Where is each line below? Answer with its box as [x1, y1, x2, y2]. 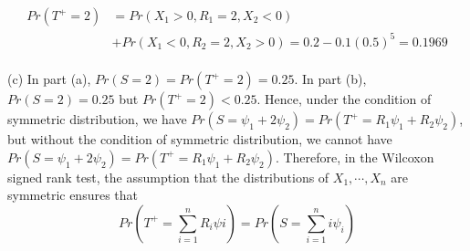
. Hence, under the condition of [256, 89, 432, 109]
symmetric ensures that [7, 185, 139, 204]
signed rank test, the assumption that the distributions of [7, 167, 329, 186]
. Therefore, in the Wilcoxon [275, 147, 434, 166]
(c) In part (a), [7, 69, 91, 89]
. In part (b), [294, 69, 367, 89]
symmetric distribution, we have [7, 110, 187, 129]
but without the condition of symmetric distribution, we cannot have [7, 130, 392, 149]
